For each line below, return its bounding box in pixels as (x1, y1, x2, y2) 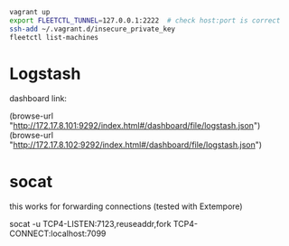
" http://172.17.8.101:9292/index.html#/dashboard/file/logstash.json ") (9, 120, 261, 131)
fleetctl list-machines (9, 33, 99, 42)
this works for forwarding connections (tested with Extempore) (9, 201, 243, 212)
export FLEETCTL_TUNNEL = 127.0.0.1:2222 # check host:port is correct (9, 15, 281, 25)
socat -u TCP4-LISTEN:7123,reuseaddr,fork (9, 219, 172, 230)
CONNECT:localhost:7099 (9, 228, 107, 239)
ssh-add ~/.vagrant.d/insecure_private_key (9, 24, 176, 33)
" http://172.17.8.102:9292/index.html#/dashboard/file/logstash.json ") (9, 139, 263, 150)
